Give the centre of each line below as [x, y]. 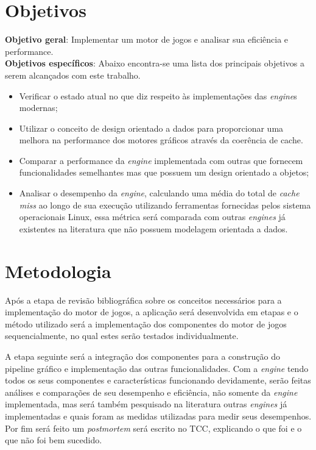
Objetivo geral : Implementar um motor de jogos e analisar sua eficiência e [147, 39]
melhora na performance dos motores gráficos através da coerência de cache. [161, 140]
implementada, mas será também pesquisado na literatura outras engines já [146, 404]
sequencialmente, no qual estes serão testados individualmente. [122, 336]
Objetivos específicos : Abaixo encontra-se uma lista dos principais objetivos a [155, 63]
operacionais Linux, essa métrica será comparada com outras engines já [152, 217]
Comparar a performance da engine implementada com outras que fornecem [161, 160]
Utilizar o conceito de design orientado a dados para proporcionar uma [151, 128]
